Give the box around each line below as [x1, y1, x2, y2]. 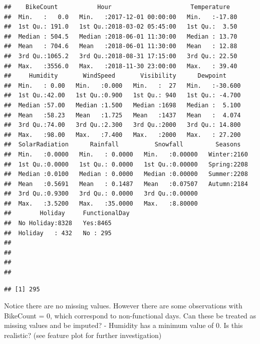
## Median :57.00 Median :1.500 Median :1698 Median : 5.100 [4, 101, 241, 109]
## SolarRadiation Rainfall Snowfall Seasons [4, 141, 241, 148]
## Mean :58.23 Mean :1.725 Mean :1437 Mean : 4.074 [4, 111, 241, 119]
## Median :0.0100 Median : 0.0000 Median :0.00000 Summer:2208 [4, 170, 248, 178]
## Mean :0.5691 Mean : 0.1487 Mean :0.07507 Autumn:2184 [4, 180, 248, 188]
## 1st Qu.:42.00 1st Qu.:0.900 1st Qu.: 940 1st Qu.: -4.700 [4, 92, 241, 99]
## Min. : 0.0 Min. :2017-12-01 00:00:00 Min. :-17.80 [4, 13, 237, 21]
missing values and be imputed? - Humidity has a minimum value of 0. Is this [4, 320, 243, 330]
